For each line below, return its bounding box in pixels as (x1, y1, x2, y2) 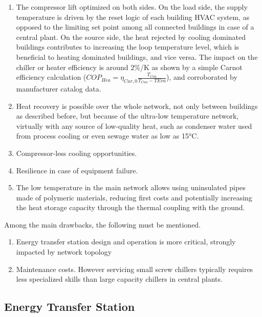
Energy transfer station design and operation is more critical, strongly (16, 236, 236, 247)
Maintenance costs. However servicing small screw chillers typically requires (16, 263, 253, 274)
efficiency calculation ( (16, 72, 86, 82)
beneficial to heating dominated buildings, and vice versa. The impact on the (16, 51, 258, 62)
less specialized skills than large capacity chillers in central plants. (16, 274, 223, 284)
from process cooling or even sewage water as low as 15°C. (16, 130, 199, 141)
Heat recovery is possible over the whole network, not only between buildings (16, 100, 258, 111)
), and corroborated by (166, 72, 237, 82)
